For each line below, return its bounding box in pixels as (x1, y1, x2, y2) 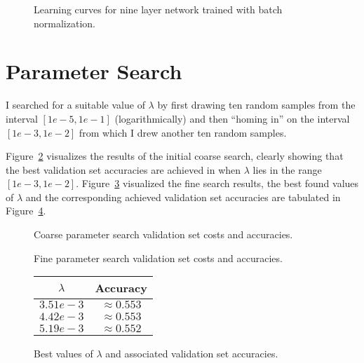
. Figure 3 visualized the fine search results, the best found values (76, 176, 359, 191)
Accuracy (95, 280, 147, 296)
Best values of (34, 346, 93, 361)
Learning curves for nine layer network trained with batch (34, 2, 283, 16)
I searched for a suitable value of (6, 97, 145, 112)
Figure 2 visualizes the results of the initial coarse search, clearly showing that (6, 149, 344, 163)
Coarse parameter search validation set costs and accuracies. (34, 227, 293, 242)
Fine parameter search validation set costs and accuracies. (34, 250, 283, 265)
